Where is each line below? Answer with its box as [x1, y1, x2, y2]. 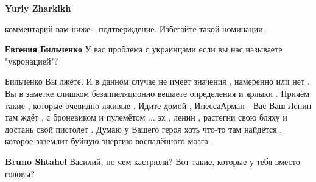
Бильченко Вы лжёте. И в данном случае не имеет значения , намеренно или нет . [5, 75, 310, 88]
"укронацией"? [5, 54, 58, 67]
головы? [5, 167, 35, 180]
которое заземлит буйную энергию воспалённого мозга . [5, 135, 214, 147]
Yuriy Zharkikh [5, 2, 71, 14]
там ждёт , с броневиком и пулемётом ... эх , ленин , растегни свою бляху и [5, 111, 287, 124]
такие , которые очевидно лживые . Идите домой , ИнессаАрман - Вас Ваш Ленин [5, 99, 312, 111]
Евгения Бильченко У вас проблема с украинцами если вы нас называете [5, 43, 283, 55]
